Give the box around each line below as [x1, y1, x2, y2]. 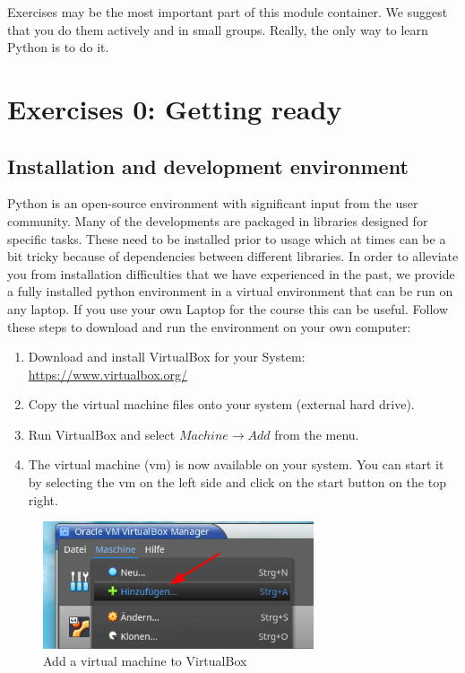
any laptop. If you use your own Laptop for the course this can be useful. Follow [7, 299, 448, 318]
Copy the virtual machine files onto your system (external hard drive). [28, 395, 415, 414]
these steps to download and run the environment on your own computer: [7, 317, 411, 336]
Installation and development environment [7, 152, 409, 179]
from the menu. [274, 424, 359, 443]
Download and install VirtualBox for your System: [28, 347, 306, 366]
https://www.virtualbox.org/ [28, 364, 187, 383]
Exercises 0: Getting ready [7, 90, 342, 127]
